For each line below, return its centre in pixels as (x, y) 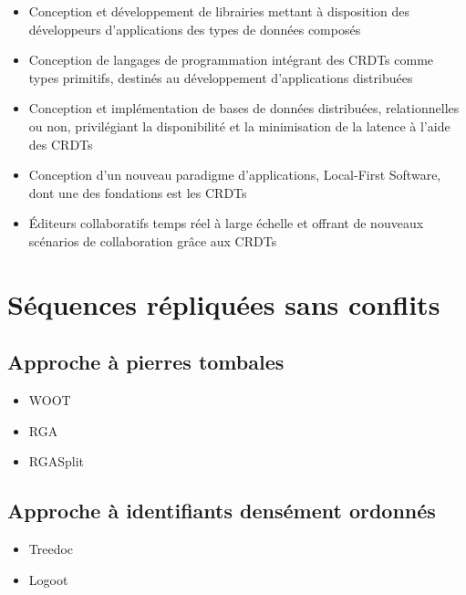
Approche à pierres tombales (146, 362)
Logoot (48, 579)
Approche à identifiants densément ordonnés (222, 511)
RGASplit (56, 461)
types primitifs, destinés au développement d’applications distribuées (221, 77)
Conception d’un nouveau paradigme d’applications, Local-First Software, (235, 175)
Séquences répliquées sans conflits (224, 303)
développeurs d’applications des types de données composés (195, 29)
